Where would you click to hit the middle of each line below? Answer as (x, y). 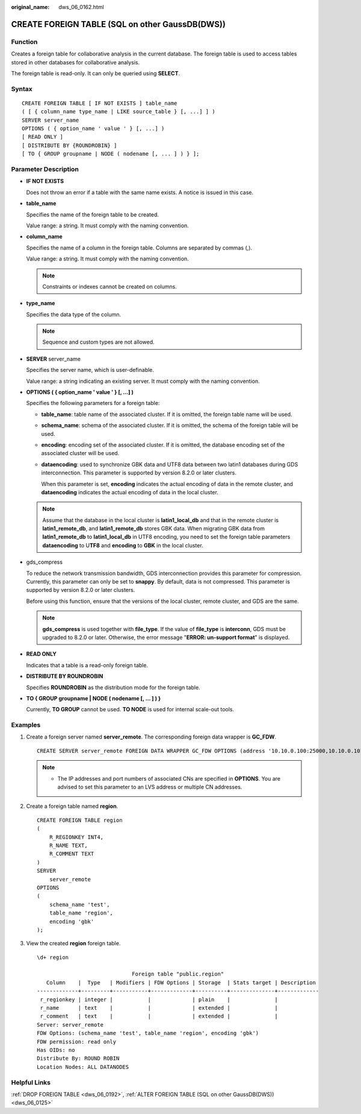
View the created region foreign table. (73, 943)
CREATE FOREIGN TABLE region (80, 820)
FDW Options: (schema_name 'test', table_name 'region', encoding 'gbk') (148, 1033)
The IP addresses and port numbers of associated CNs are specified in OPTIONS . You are (169, 778)
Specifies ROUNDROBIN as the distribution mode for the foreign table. (113, 687)
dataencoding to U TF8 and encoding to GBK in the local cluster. (123, 545)
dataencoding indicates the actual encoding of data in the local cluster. (130, 492)
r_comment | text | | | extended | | (159, 1016)
